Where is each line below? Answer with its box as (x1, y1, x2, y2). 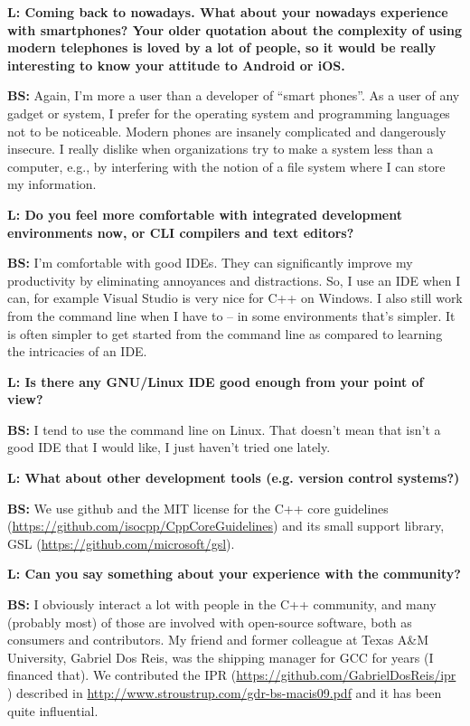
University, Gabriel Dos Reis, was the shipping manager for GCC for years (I (7, 647, 434, 666)
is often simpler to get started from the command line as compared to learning (7, 324, 443, 343)
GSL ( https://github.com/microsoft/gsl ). (7, 533, 235, 552)
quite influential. (7, 701, 99, 720)
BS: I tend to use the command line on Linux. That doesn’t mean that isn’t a (7, 420, 441, 438)
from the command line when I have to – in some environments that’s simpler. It (7, 306, 456, 325)
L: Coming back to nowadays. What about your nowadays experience (7, 3, 448, 21)
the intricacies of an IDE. (7, 342, 147, 361)
